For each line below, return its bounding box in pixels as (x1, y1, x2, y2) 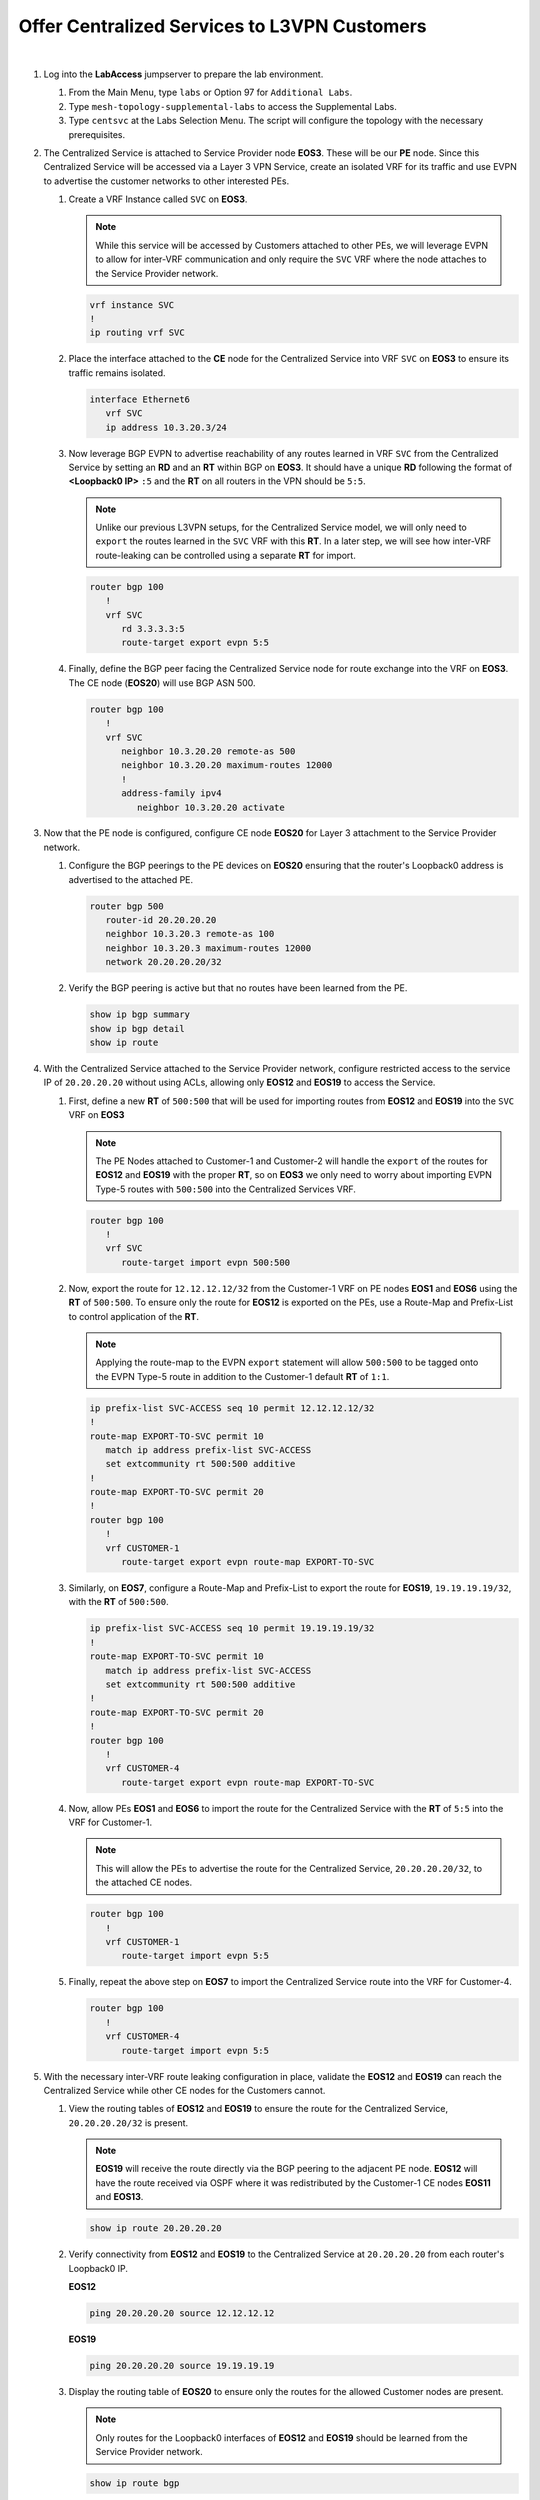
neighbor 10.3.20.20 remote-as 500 (121, 745, 296, 757)
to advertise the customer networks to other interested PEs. (43, 175, 290, 187)
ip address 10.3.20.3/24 (105, 421, 227, 433)
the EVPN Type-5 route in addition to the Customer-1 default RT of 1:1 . (95, 1370, 390, 1382)
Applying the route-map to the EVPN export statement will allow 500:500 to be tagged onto (95, 1356, 479, 1369)
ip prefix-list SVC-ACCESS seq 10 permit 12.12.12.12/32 (89, 1402, 375, 1414)
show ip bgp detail (89, 1023, 185, 1034)
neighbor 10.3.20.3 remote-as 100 (105, 928, 275, 940)
